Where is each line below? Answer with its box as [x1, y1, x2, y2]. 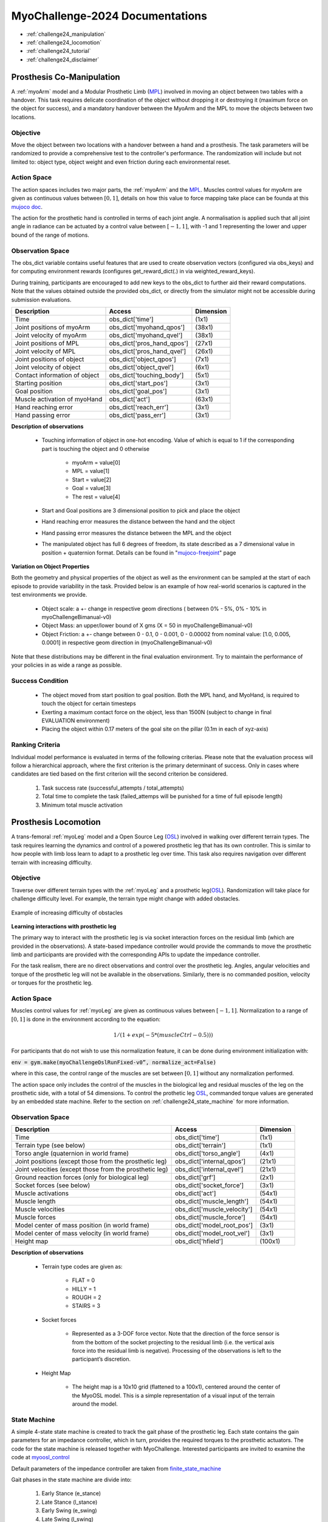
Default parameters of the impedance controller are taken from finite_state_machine [11, 1465, 222, 1472]
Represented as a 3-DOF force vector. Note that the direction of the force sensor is [72, 1330, 279, 1338]
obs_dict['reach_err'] [109, 402, 169, 411]
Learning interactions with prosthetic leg [11, 922, 117, 930]
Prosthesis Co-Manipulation [11, 72, 121, 82]
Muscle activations [15, 1189, 69, 1198]
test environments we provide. [11, 591, 87, 598]
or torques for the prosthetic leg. [11, 979, 93, 986]
